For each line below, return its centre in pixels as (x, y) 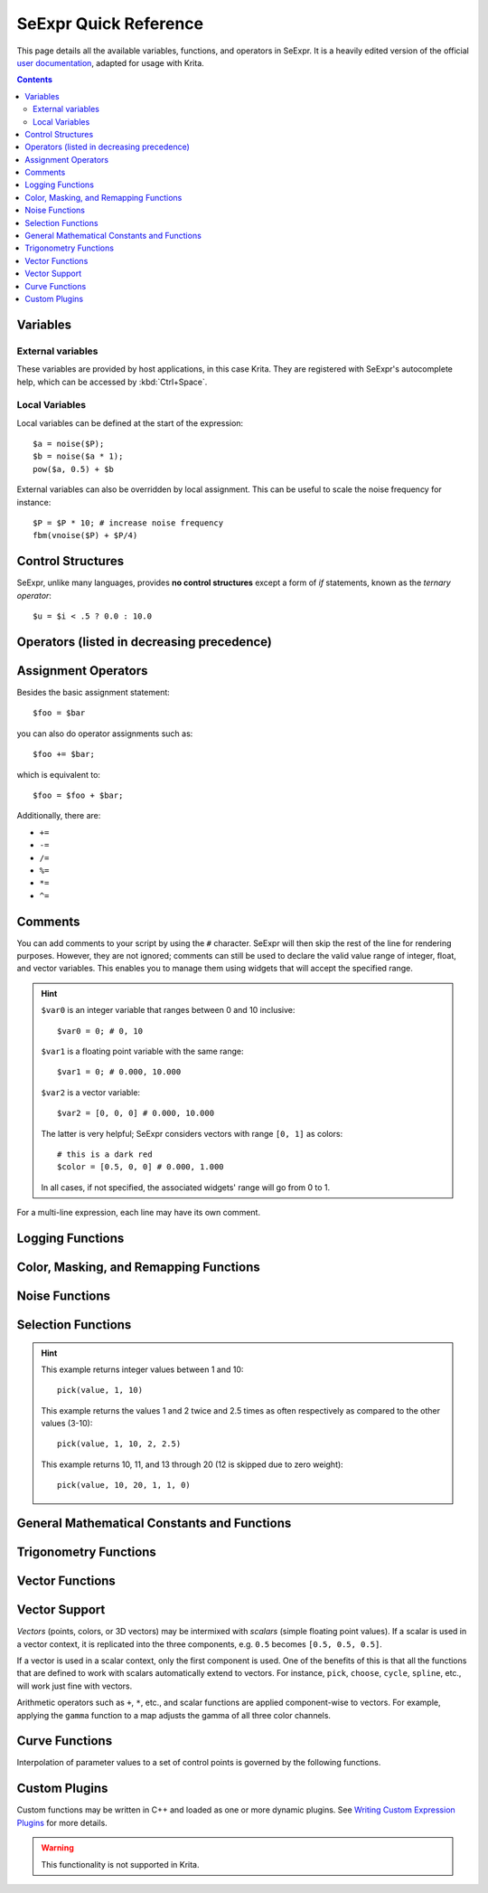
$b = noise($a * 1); (78, 456)
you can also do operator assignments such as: (105, 734)
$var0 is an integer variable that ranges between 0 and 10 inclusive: (168, 1010)
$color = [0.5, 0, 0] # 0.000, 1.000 (141, 1167)
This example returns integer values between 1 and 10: (142, 1369)
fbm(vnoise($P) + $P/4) (85, 535)
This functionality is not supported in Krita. (120, 1864)
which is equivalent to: (59, 774)
